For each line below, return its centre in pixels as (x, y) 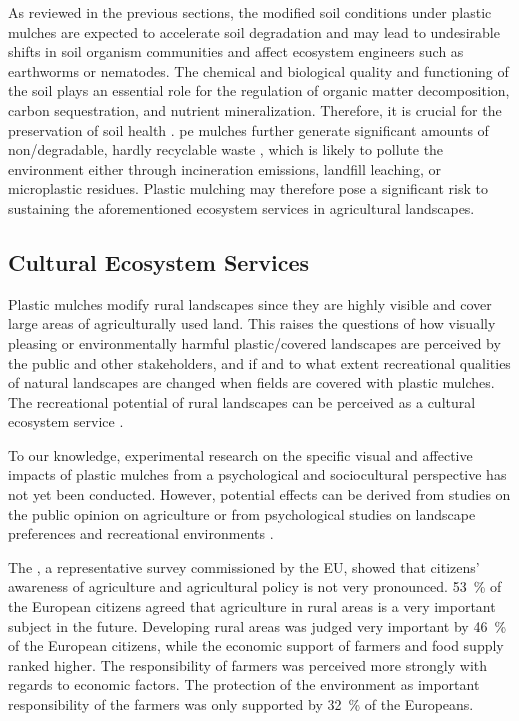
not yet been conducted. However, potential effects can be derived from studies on (259, 494)
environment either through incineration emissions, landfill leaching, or (224, 168)
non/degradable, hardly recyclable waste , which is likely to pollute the (226, 149)
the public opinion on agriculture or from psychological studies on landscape (242, 513)
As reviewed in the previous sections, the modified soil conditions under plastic (250, 12)
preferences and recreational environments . (141, 533)
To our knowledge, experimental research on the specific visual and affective (240, 454)
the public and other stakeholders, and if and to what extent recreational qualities (259, 362)
